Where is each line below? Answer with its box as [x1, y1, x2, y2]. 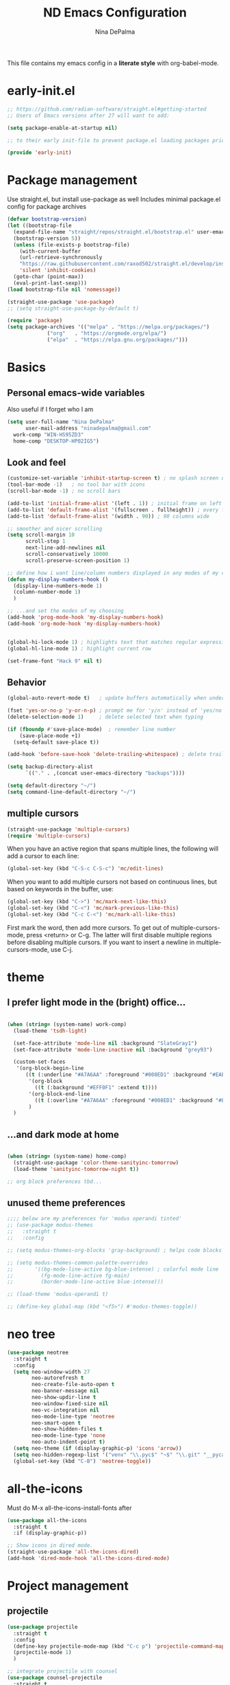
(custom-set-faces [13, 1058, 66, 1066]
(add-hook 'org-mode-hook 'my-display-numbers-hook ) [7, 620, 161, 627]
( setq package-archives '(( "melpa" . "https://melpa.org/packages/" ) [7, 324, 210, 331]
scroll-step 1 [25, 538, 66, 545]
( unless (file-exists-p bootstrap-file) [13, 241, 130, 248]
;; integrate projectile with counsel [7, 1668, 118, 1675]
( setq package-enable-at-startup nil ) [7, 124, 118, 131]
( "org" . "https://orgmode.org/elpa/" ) [47, 330, 167, 337]
